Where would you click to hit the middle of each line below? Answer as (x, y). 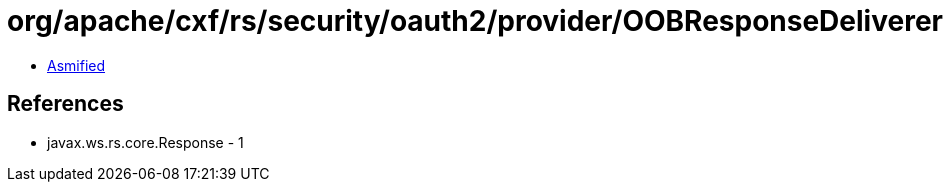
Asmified (76, 65)
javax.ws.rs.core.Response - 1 (145, 142)
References (65, 104)
